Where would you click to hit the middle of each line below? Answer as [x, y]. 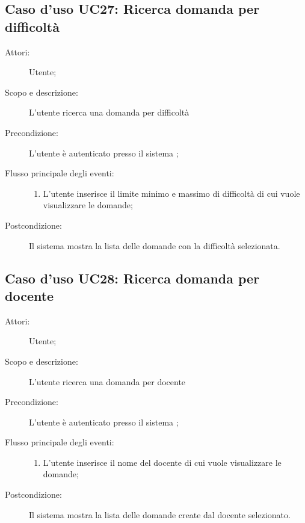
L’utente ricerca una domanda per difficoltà [109, 112]
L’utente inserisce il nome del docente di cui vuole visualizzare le [162, 462]
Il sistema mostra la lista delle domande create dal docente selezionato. [160, 514]
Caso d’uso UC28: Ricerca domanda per [132, 278]
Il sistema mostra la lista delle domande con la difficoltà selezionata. [155, 245]
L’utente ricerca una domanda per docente [107, 381]
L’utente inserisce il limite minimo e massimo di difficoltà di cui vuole [171, 193]
